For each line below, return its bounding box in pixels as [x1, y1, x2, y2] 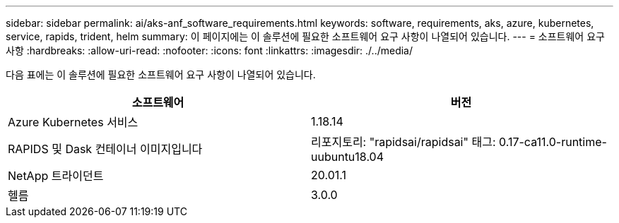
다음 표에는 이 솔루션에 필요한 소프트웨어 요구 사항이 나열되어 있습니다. [6, 68, 316, 80]
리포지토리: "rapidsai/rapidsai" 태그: [311, 135, 496, 149]
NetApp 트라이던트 [8, 169, 104, 183]
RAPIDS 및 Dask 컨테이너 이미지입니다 [8, 142, 203, 156]
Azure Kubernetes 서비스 [8, 115, 138, 129]
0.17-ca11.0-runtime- [498, 135, 607, 149]
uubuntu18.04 [311, 150, 384, 164]
